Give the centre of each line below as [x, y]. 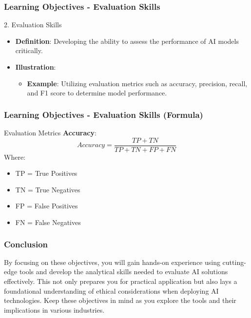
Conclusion [26, 244]
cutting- [234, 262]
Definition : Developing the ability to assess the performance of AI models [127, 41]
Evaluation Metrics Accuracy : [50, 132]
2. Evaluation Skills [33, 25]
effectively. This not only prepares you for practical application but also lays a [121, 281]
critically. [29, 50]
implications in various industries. [54, 309]
